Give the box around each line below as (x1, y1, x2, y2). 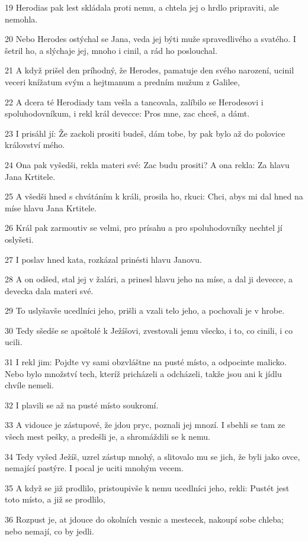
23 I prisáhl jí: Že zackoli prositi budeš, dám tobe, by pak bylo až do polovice (5, 127, 285, 139)
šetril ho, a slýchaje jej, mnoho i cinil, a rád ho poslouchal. (5, 44, 217, 56)
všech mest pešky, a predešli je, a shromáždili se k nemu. (5, 430, 210, 443)
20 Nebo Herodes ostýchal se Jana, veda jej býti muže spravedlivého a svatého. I (5, 33, 296, 45)
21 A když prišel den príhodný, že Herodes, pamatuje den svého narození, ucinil (5, 64, 294, 76)
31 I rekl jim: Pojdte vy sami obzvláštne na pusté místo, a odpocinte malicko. (5, 356, 287, 368)
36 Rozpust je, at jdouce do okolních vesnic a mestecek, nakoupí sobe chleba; (5, 513, 284, 525)
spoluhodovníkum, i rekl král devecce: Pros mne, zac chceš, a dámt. (5, 107, 250, 120)
